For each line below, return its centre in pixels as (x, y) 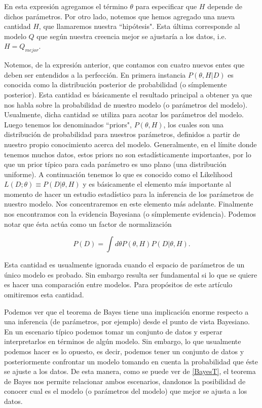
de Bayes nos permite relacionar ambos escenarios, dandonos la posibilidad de (125, 381)
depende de (225, 6)
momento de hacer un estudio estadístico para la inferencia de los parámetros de (129, 194)
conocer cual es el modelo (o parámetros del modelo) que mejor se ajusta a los (126, 391)
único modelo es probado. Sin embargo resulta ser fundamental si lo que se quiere (131, 274)
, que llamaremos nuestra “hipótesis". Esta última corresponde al (139, 26)
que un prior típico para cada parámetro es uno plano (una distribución (115, 164)
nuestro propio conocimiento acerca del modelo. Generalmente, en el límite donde (130, 144)
